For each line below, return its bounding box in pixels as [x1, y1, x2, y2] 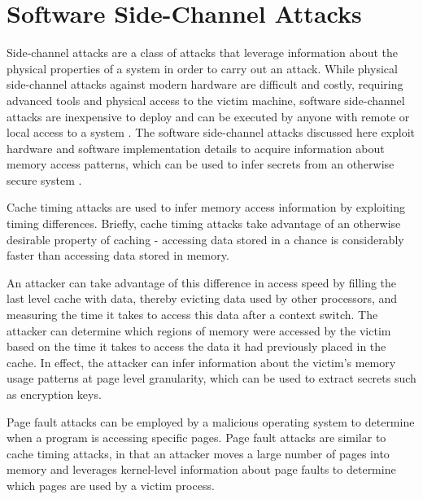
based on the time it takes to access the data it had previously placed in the [7, 338, 386, 355]
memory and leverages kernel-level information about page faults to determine [7, 461, 396, 478]
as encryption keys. [7, 386, 102, 402]
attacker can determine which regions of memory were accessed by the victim [7, 322, 391, 339]
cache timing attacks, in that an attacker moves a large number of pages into [7, 444, 390, 462]
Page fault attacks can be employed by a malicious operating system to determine [7, 413, 415, 430]
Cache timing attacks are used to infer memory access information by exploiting [7, 199, 406, 216]
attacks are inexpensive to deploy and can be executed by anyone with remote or [7, 107, 410, 125]
